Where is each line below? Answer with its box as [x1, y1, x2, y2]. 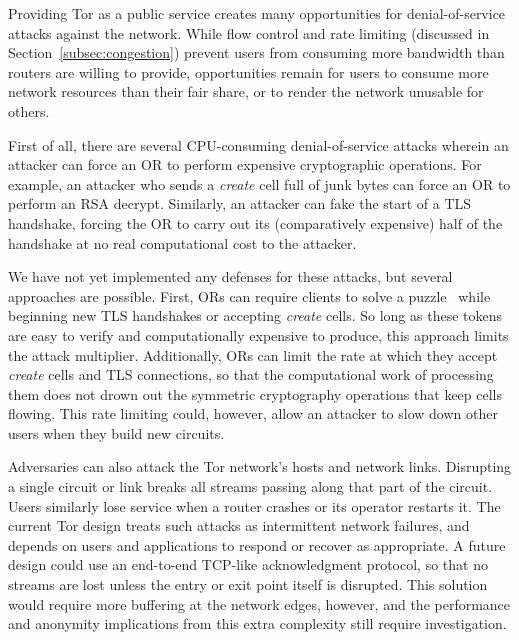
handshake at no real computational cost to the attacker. [8, 232, 357, 253]
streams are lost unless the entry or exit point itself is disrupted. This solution [8, 574, 488, 595]
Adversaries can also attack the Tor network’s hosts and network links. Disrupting [8, 456, 512, 477]
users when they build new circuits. [8, 422, 225, 443]
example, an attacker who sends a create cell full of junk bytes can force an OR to [8, 173, 511, 194]
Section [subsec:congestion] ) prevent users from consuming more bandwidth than [8, 42, 505, 63]
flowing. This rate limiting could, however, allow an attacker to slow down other [8, 403, 498, 424]
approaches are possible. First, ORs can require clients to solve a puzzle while [8, 285, 491, 306]
